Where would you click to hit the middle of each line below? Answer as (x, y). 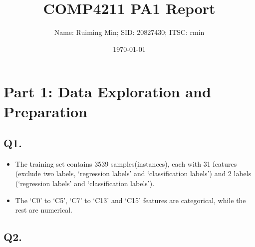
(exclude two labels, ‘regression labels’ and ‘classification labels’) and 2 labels (133, 173)
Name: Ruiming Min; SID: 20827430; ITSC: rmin (129, 32)
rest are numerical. (44, 210)
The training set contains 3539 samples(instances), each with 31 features (126, 163)
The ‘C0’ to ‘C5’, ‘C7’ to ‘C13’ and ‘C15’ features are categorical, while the (130, 200)
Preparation (45, 111)
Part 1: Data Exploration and (107, 92)
